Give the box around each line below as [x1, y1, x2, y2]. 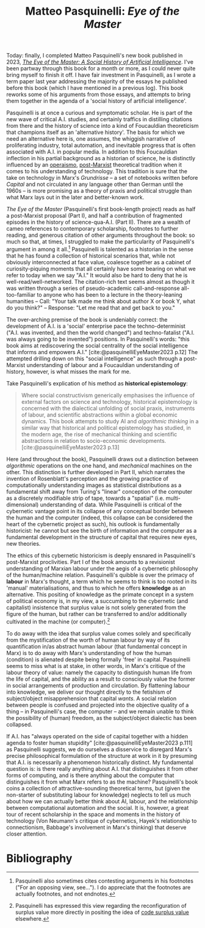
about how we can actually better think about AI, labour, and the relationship [6, 797, 198, 805]
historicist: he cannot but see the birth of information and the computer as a [6, 527, 197, 534]
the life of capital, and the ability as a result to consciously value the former [6, 675, 196, 683]
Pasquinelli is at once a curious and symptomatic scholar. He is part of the [6, 109, 193, 117]
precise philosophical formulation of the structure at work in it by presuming [6, 752, 197, 759]
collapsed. [6, 721, 32, 728]
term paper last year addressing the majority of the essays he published [6, 78, 187, 85]
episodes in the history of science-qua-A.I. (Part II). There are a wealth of [6, 218, 191, 226]
